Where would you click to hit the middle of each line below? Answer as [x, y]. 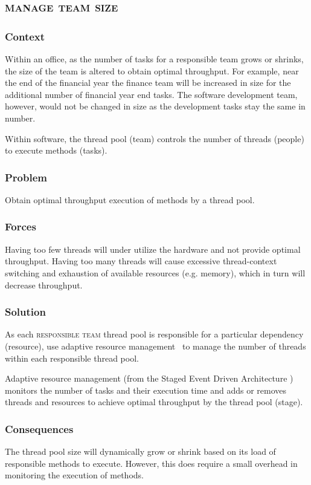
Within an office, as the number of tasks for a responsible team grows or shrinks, [154, 59]
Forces [21, 226]
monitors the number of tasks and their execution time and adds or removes [146, 390]
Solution [25, 312]
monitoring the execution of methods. [74, 475]
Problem [26, 177]
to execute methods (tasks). [56, 150]
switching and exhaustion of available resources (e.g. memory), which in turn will [155, 272]
